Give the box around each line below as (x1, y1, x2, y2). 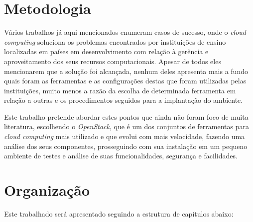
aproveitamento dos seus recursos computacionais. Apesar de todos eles (4, 56, 221, 66)
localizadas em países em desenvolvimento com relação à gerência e (4, 46, 209, 57)
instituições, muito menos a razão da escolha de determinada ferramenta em (4, 85, 236, 95)
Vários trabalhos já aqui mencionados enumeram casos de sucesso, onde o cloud (4, 27, 246, 37)
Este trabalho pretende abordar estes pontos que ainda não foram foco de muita (4, 111, 249, 122)
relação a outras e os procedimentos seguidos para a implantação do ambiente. (4, 95, 243, 105)
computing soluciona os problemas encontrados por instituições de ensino (4, 36, 226, 47)
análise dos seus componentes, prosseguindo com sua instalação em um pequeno (4, 141, 248, 151)
